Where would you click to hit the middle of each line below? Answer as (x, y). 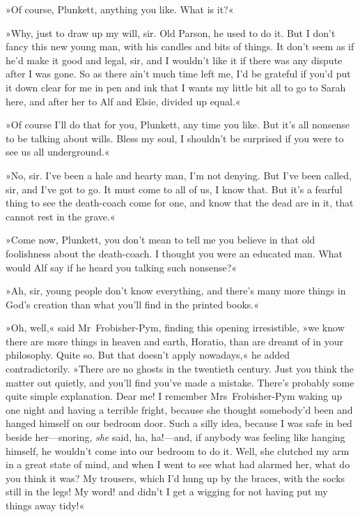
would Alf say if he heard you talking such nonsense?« (122, 267)
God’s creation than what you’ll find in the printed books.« (133, 304)
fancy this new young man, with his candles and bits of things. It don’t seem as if (180, 46)
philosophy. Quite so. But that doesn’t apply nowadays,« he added (148, 355)
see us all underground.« (58, 152)
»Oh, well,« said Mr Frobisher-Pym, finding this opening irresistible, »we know (175, 328)
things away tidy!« (45, 505)
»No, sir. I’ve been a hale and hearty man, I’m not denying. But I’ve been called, (179, 175)
